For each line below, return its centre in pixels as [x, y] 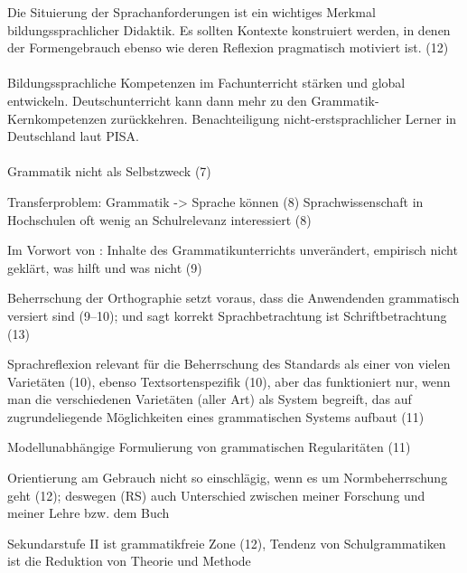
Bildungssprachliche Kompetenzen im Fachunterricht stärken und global [206, 83]
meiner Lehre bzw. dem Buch [89, 513]
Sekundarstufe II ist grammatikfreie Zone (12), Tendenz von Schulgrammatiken [227, 543]
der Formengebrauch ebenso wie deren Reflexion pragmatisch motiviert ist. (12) [228, 47]
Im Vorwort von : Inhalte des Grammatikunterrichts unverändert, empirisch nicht [233, 250]
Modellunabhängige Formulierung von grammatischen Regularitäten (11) [209, 447]
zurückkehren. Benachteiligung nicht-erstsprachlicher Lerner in [284, 118]
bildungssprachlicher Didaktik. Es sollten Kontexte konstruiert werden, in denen [229, 29]
